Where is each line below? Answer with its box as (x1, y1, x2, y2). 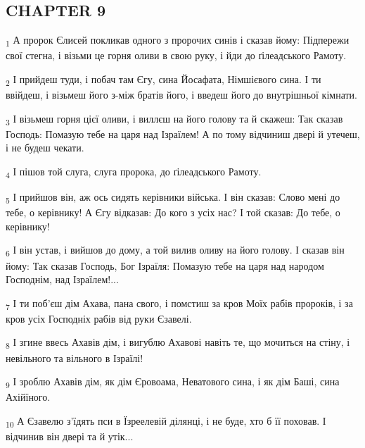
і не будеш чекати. (6, 140, 84, 155)
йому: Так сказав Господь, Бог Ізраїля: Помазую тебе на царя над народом (6, 258, 324, 273)
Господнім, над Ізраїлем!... (6, 272, 119, 287)
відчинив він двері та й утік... (6, 428, 134, 443)
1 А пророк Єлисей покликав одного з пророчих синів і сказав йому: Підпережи (6, 32, 350, 49)
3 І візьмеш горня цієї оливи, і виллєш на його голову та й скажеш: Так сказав (6, 111, 343, 127)
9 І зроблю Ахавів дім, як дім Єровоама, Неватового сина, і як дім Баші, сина (6, 374, 340, 390)
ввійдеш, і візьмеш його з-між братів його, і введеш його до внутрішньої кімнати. (6, 87, 357, 102)
